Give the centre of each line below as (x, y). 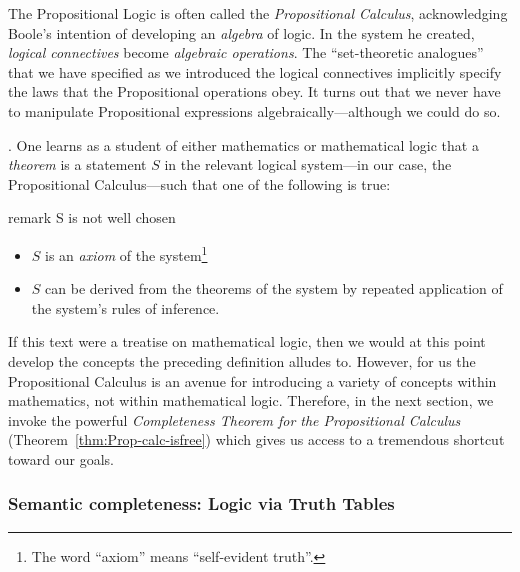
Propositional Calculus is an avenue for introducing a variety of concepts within (252, 380)
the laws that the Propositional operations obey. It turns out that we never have (254, 91)
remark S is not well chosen (92, 217)
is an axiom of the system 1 (126, 253)
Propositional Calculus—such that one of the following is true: (199, 183)
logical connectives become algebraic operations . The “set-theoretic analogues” (246, 52)
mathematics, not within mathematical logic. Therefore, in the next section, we (251, 400)
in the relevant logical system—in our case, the (308, 164)
